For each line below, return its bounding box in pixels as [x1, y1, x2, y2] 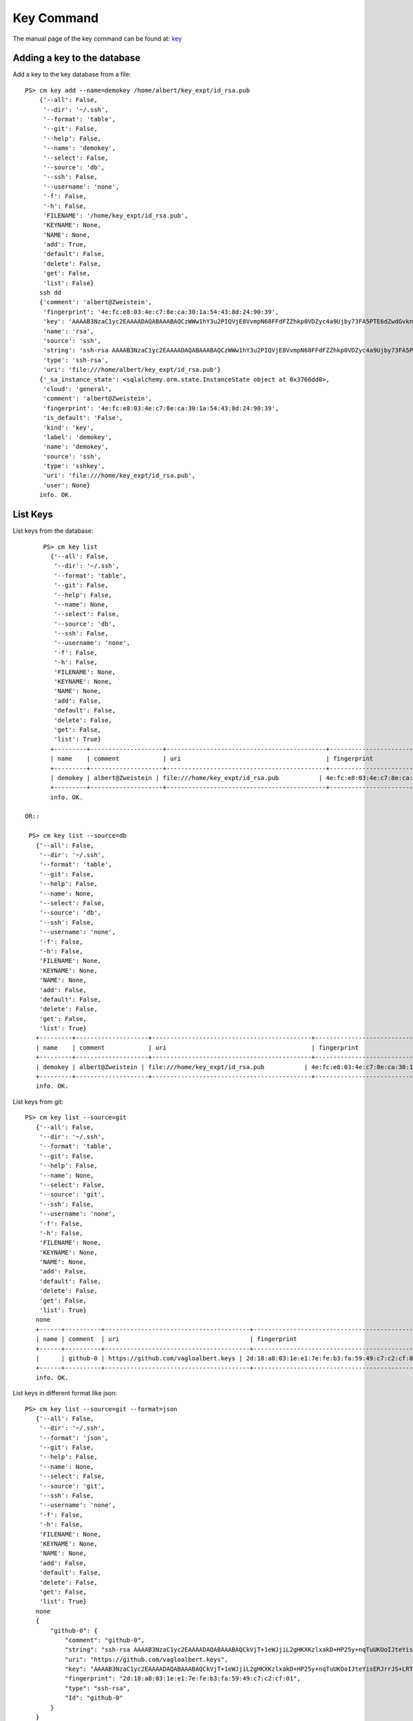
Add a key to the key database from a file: [12, 70, 131, 78]
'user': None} [43, 481, 91, 489]
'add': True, [43, 241, 87, 249]
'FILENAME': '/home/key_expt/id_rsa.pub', [43, 211, 189, 220]
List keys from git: [12, 1097, 64, 1106]
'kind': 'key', [43, 423, 94, 432]
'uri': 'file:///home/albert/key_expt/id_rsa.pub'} [43, 366, 222, 374]
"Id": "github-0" [64, 1694, 123, 1702]
